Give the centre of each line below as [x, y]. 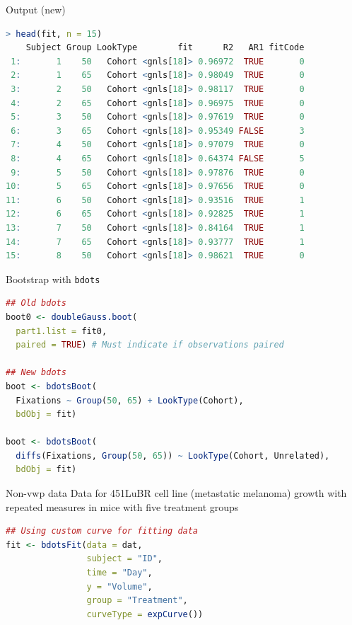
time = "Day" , [119, 573]
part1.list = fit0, [61, 331]
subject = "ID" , [124, 559]
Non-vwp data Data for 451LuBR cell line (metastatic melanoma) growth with [176, 493]
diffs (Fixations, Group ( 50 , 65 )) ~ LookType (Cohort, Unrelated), [173, 455]
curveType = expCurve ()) [145, 614]
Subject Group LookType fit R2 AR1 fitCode [165, 48]
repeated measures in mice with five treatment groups [122, 506]
